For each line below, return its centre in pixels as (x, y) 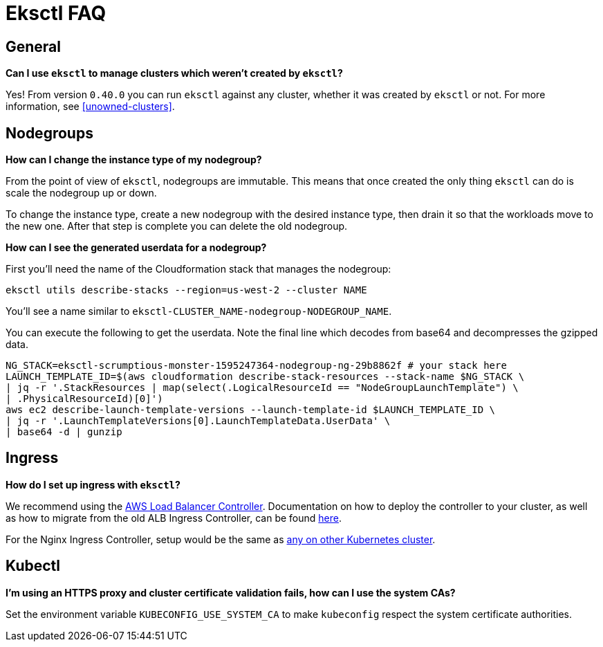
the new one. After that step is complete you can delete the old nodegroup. (177, 226)
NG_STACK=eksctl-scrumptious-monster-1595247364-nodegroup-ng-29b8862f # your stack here (256, 366)
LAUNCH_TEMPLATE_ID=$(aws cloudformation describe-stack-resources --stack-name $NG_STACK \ (265, 377)
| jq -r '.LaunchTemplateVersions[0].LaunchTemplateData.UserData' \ (198, 421)
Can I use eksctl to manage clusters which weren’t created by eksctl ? (174, 73)
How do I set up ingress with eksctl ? (93, 484)
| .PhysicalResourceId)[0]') (84, 399)
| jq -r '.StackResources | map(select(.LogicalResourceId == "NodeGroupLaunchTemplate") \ (262, 388)
